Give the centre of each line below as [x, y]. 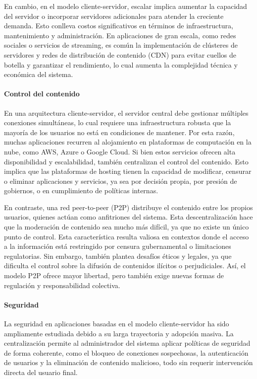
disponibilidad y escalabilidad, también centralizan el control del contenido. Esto [126, 161]
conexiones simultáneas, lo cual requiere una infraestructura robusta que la [118, 122]
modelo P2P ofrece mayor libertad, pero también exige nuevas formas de [114, 275]
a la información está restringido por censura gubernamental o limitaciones [118, 246]
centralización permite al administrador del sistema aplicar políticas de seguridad [127, 343]
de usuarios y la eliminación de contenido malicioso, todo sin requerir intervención [128, 362]
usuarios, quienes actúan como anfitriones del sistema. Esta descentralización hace [128, 217]
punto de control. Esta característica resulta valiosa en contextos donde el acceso [127, 236]
